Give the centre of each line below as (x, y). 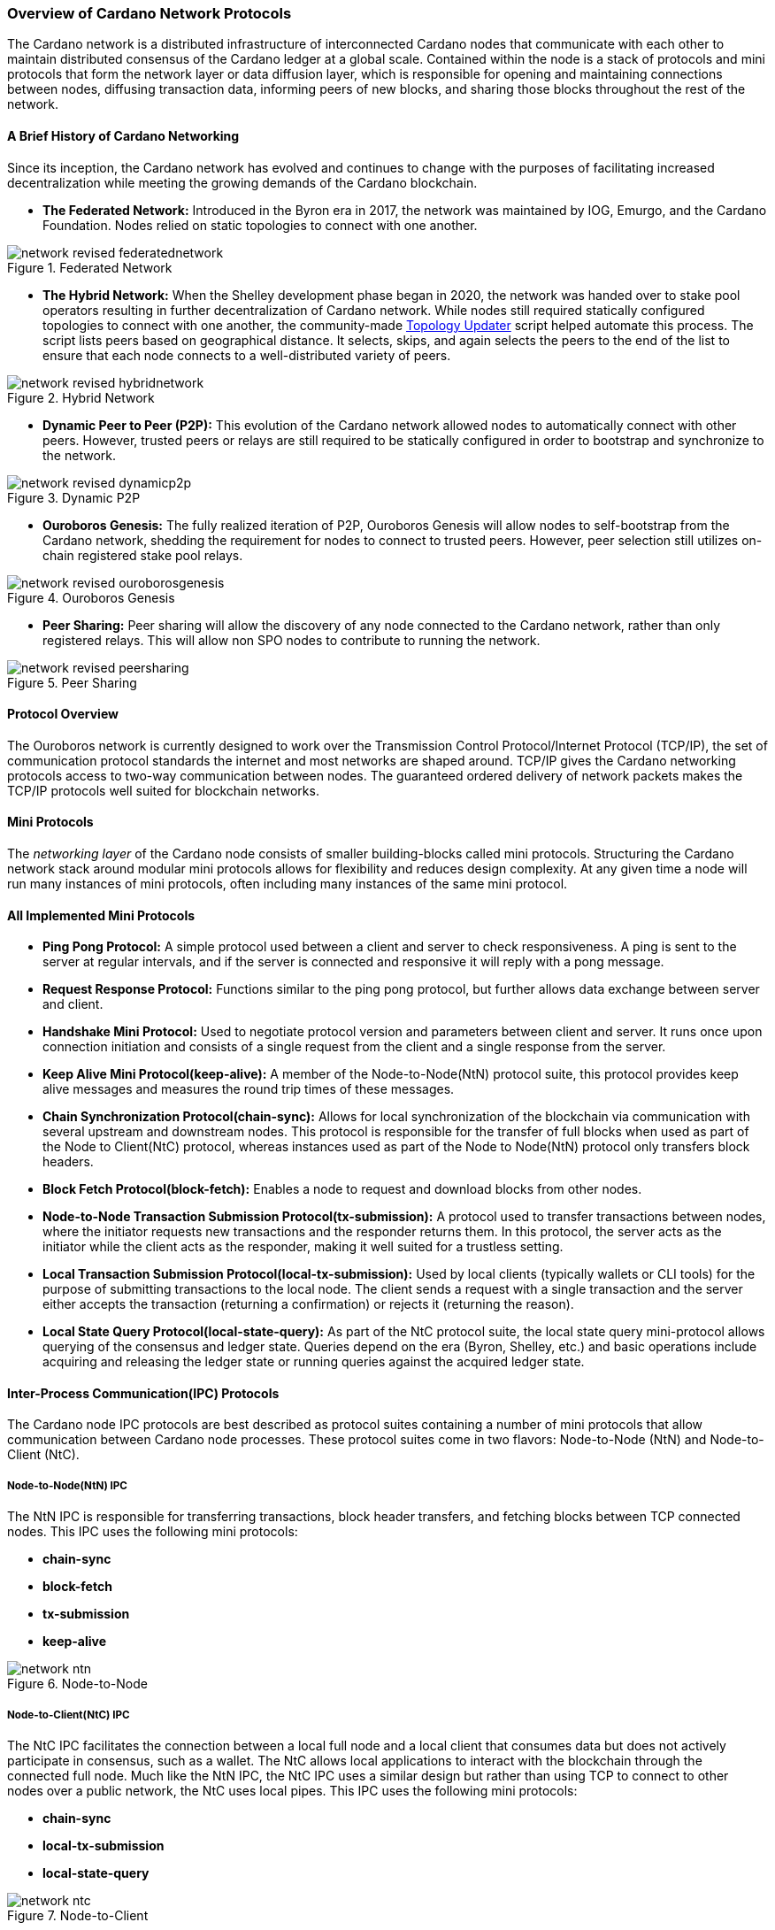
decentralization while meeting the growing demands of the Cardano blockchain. (242, 182)
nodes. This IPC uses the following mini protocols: (153, 1532)
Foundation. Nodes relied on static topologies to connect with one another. (260, 225)
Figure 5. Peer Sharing (72, 682)
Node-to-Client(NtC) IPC (69, 1715)
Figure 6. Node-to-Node (77, 1684)
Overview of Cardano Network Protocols (150, 13)
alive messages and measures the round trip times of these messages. (249, 1089)
